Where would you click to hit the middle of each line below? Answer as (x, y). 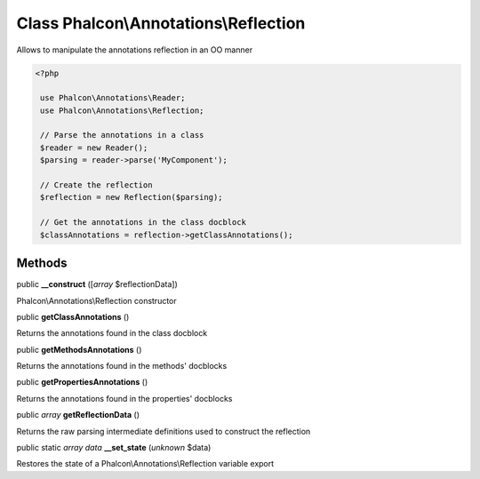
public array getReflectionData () (78, 415)
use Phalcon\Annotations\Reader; (113, 98)
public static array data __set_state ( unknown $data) (114, 448)
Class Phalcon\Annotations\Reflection (161, 23)
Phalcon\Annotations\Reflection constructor (96, 300)
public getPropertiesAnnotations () (82, 382)
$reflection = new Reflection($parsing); (132, 197)
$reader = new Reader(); (94, 148)
